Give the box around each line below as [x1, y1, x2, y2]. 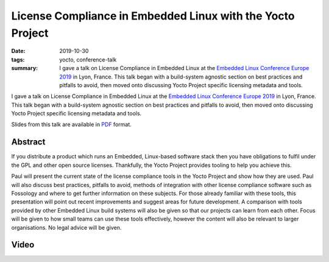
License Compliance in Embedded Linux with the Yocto [11, 9, 295, 23]
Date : [11, 48, 26, 55]
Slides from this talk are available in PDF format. [11, 121, 132, 128]
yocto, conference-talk [59, 55, 117, 63]
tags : [11, 55, 25, 63]
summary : [11, 65, 38, 72]
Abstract [11, 137, 46, 147]
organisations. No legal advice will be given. [11, 224, 122, 231]
